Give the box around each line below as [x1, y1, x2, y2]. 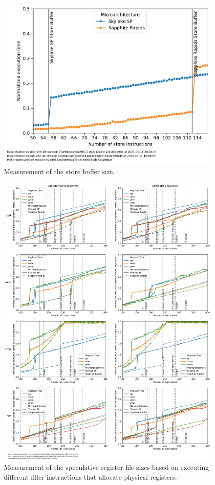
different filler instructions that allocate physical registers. [4, 471, 177, 482]
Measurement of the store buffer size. [4, 166, 115, 176]
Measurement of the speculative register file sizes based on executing [4, 462, 209, 472]
